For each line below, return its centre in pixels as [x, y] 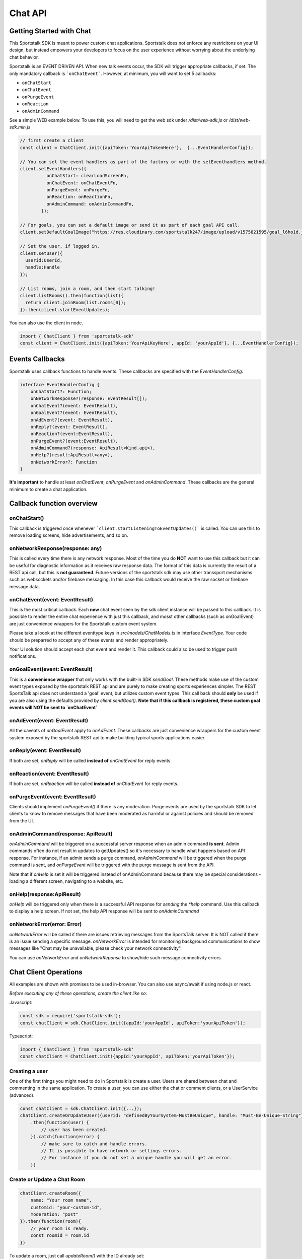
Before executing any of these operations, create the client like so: [78, 993]
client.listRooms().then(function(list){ [72, 295]
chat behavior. [24, 57]
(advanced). [22, 1095]
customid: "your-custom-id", [66, 1207]
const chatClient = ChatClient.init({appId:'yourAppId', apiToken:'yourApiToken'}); [127, 1057]
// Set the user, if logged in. [60, 246]
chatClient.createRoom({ [51, 1193]
